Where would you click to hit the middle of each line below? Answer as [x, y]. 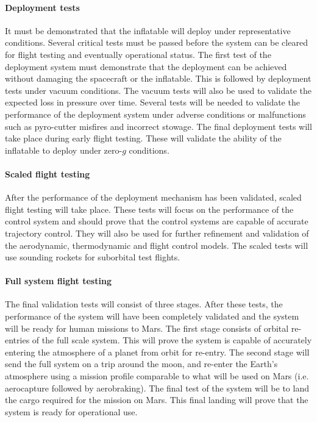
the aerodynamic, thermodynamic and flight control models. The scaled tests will [157, 245]
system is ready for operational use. [71, 411]
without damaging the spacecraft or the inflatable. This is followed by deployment [158, 78]
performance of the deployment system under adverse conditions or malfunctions [155, 114]
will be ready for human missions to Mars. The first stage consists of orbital [147, 328]
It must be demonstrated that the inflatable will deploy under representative [148, 30]
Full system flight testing [58, 281]
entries [17, 340]
